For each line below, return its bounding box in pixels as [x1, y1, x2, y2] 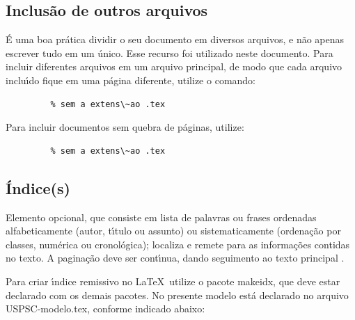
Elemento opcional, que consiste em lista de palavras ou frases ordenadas [6, 209, 317, 224]
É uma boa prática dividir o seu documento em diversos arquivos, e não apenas [6, 32, 345, 47]
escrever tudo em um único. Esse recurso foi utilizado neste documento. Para [6, 45, 333, 60]
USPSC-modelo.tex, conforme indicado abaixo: [6, 301, 205, 316]
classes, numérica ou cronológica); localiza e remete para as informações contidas [6, 237, 350, 251]
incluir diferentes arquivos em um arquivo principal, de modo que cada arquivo [6, 59, 342, 74]
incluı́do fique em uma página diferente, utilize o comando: [6, 72, 256, 87]
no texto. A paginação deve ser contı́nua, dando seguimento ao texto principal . [6, 250, 345, 265]
